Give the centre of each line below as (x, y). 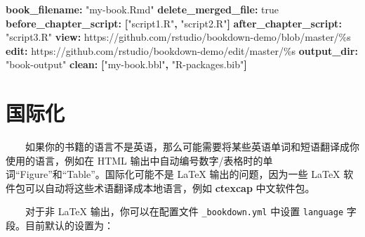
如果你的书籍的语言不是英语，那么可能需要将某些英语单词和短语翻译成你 (192, 147)
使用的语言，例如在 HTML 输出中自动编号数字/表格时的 (134, 160)
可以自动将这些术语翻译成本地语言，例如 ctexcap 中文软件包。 (170, 187)
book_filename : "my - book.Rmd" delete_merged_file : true (142, 9)
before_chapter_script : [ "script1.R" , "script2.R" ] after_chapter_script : (174, 23)
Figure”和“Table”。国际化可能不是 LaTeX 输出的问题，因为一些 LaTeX (180, 174)
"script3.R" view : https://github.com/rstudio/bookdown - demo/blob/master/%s (178, 37)
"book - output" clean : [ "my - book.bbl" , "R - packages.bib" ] (126, 64)
